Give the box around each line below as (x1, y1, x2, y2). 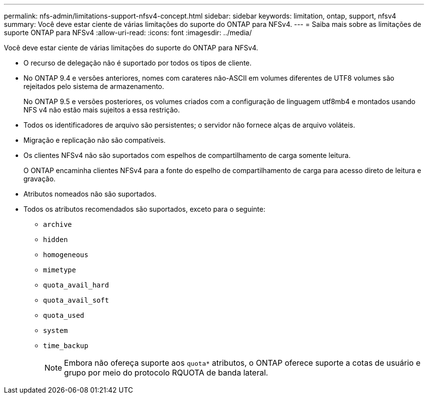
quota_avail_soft (43, 296, 109, 304)
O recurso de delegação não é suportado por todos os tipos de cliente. (23, 59, 252, 67)
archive (43, 221, 72, 228)
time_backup (43, 342, 88, 350)
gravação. (23, 175, 56, 183)
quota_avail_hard (43, 281, 109, 289)
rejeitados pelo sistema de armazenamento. (23, 82, 164, 90)
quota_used (43, 311, 85, 319)
